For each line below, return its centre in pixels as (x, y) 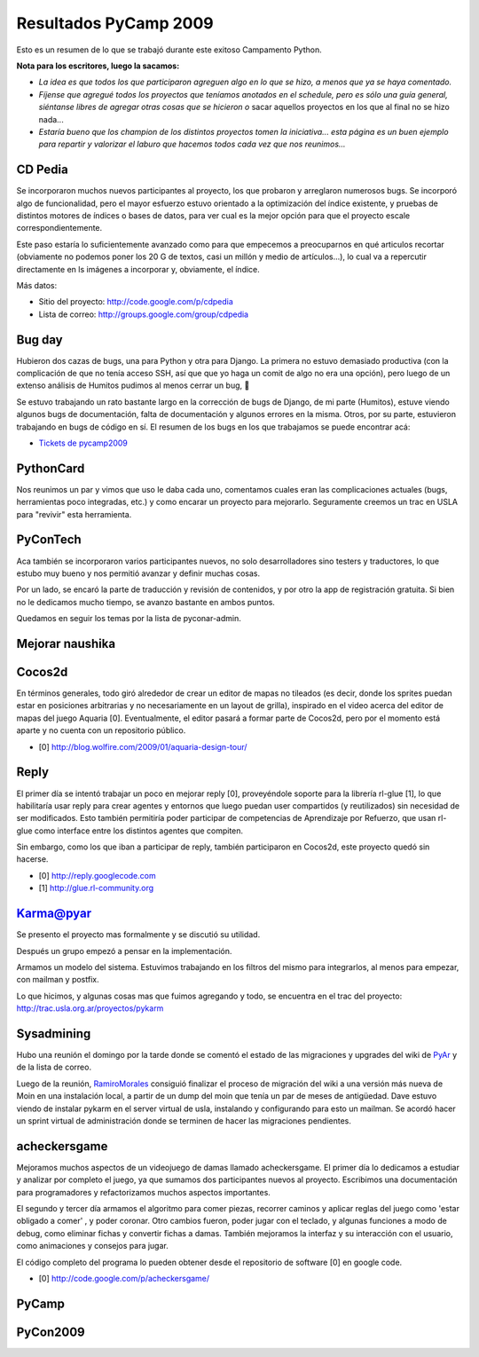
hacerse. (32, 859)
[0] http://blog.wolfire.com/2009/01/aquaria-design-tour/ (143, 746)
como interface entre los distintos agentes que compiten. (139, 831)
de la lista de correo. (54, 1067)
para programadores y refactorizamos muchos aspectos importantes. (143, 1192)
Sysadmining (54, 1034)
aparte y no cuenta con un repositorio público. (101, 730)
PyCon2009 (51, 1332)
